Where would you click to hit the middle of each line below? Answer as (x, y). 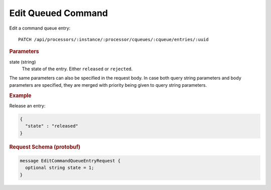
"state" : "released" (52, 126)
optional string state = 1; (60, 168)
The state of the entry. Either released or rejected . (77, 69)
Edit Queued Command (58, 13)
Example (21, 95)
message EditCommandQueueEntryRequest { (70, 161)
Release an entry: (27, 106)
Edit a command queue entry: (40, 28)
